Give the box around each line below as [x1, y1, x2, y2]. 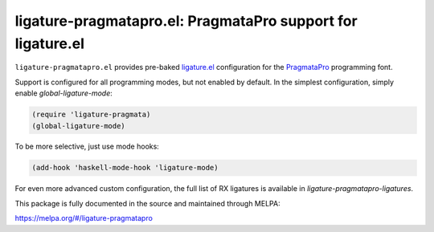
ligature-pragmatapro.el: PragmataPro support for [14, 12, 358, 30]
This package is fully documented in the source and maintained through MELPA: [14, 198, 280, 208]
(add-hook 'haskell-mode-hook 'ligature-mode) [31, 163, 219, 173]
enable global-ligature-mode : [14, 88, 113, 98]
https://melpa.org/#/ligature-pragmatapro [14, 214, 153, 223]
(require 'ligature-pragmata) [31, 110, 151, 120]
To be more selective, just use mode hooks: [14, 141, 160, 152]
